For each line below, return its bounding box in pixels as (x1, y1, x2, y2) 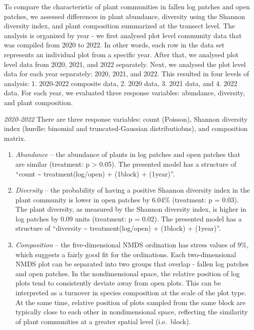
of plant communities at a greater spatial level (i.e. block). (15, 316, 191, 326)
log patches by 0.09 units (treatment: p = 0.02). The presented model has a (15, 213, 242, 223)
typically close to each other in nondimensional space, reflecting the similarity (15, 307, 248, 317)
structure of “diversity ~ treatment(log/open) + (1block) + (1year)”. (15, 223, 221, 233)
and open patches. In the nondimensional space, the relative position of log (15, 268, 240, 278)
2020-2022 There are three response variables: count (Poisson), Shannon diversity (4, 113, 248, 124)
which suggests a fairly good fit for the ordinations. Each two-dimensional (15, 249, 236, 259)
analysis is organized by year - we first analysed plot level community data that (4, 30, 242, 40)
